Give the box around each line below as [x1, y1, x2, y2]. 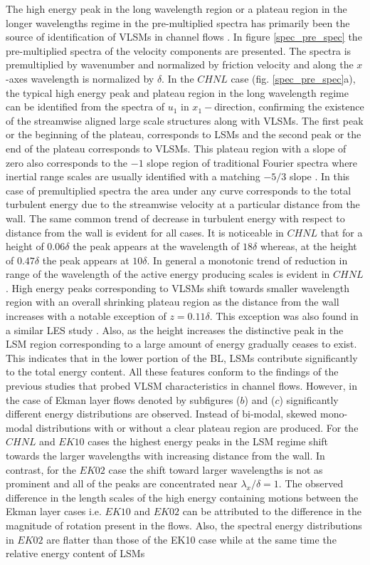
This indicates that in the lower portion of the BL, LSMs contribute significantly [6, 350, 358, 365]
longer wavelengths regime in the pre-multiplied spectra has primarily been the [6, 15, 350, 30]
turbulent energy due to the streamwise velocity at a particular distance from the [6, 197, 360, 212]
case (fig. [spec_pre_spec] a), [231, 71, 356, 85]
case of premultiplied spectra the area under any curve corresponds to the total [6, 182, 351, 197]
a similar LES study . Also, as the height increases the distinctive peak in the [6, 322, 344, 337]
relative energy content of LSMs [6, 546, 145, 561]
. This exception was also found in [209, 309, 359, 323]
